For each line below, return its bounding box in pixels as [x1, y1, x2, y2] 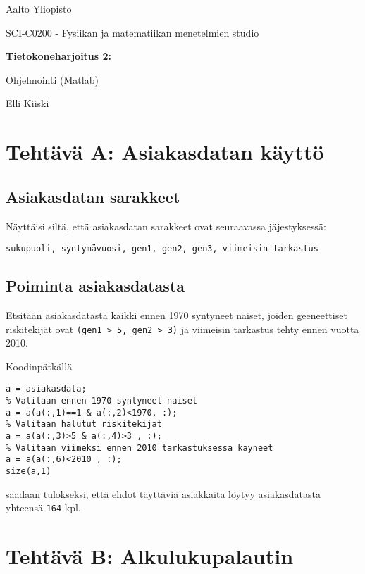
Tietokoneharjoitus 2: [6, 49, 112, 63]
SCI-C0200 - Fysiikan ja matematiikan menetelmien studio [6, 25, 259, 39]
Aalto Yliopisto [6, 1, 72, 15]
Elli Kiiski [6, 96, 49, 111]
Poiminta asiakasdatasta [6, 275, 185, 297]
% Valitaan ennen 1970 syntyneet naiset [6, 396, 198, 406]
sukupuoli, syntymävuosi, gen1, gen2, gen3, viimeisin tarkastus [6, 244, 318, 254]
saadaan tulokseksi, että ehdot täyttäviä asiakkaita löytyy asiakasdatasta [6, 486, 321, 501]
